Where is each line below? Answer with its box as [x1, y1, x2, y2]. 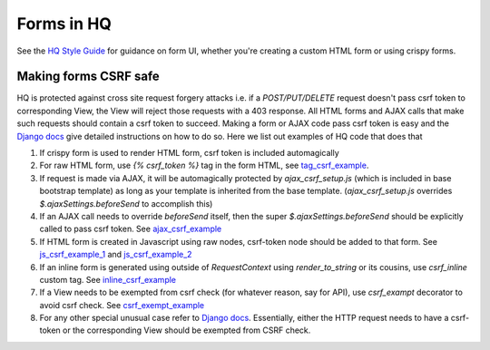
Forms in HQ [16, 14, 113, 34]
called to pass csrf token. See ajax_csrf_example [39, 223, 222, 235]
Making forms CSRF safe [16, 69, 161, 84]
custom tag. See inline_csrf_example [39, 274, 177, 285]
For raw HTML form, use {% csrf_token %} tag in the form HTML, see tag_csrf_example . [39, 160, 369, 171]
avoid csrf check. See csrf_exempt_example [39, 299, 205, 310]
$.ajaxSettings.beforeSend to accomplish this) [39, 198, 213, 209]
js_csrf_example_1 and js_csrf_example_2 [39, 249, 192, 260]
